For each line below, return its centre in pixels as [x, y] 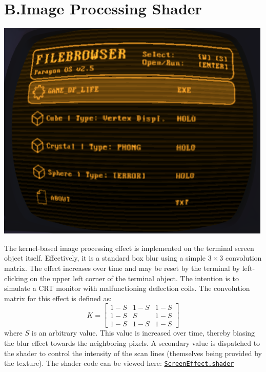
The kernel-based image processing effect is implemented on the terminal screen [129, 248]
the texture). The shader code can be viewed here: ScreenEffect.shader [119, 363]
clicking [16, 278]
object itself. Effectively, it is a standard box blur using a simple [105, 258]
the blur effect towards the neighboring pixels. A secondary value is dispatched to [132, 342]
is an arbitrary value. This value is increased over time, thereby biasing [143, 333]
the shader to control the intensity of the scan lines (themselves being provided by [133, 353]
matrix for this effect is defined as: [58, 298]
